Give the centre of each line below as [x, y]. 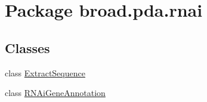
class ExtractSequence [45, 72]
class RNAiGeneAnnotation [55, 93]
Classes [27, 47]
